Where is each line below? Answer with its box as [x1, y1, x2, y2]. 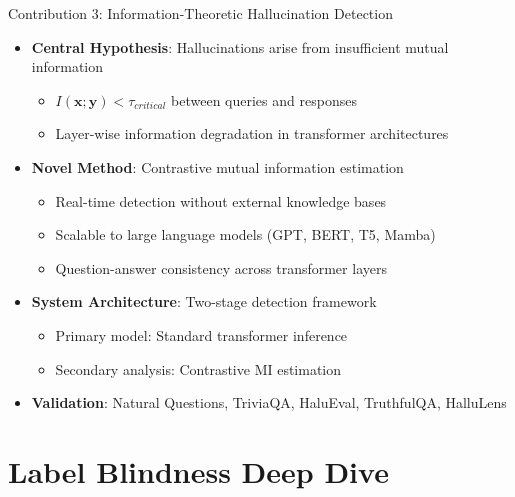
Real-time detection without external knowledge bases [55, 190, 387, 211]
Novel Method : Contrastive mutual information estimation [31, 156, 404, 177]
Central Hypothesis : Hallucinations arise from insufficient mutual [31, 36, 449, 57]
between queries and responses [171, 89, 357, 110]
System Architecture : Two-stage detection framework [31, 291, 377, 312]
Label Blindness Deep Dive [8, 450, 389, 491]
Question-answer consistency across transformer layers [55, 257, 387, 278]
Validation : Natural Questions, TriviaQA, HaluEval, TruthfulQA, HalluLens [31, 392, 507, 413]
